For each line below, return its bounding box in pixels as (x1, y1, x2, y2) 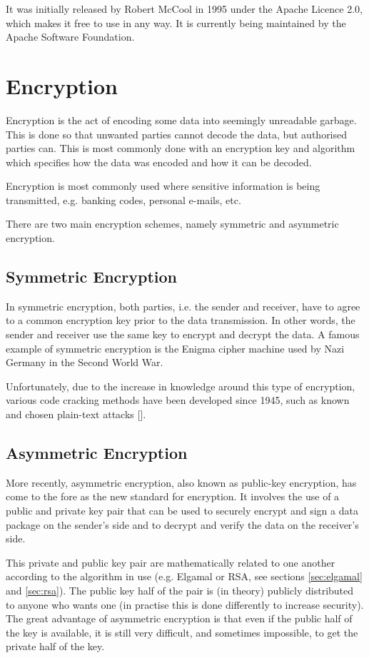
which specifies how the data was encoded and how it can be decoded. (6, 154, 312, 169)
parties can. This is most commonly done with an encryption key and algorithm (6, 141, 355, 156)
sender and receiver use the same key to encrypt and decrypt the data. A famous (6, 327, 360, 342)
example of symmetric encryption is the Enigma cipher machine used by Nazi (6, 340, 345, 355)
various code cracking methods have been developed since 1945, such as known (6, 393, 350, 408)
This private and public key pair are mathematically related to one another (6, 555, 335, 570)
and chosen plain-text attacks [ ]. (6, 407, 146, 422)
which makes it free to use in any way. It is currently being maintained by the (6, 15, 346, 30)
